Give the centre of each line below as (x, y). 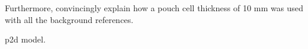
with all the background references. (69, 19)
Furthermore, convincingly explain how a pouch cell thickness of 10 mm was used (154, 8)
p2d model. (25, 39)
